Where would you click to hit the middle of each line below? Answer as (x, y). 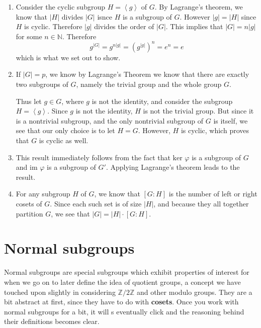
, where (73, 101)
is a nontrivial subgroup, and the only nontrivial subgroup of (110, 120)
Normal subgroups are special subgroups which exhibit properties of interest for (127, 272)
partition (29, 213)
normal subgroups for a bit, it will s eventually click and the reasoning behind (124, 311)
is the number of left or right (213, 194)
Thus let (29, 101)
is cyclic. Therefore (53, 26)
